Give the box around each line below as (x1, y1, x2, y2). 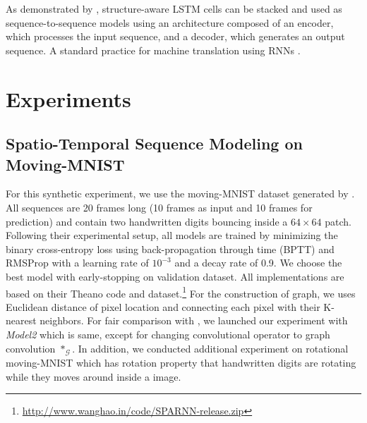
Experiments (6, 84, 131, 113)
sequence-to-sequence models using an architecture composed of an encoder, (6, 15, 334, 30)
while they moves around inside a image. (6, 369, 181, 384)
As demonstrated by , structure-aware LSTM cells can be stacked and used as (6, 1, 342, 16)
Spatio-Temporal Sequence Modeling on (6, 133, 303, 154)
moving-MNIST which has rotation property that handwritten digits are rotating (6, 355, 356, 369)
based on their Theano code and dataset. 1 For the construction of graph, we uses (6, 283, 356, 300)
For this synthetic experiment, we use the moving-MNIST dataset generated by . (6, 186, 355, 201)
